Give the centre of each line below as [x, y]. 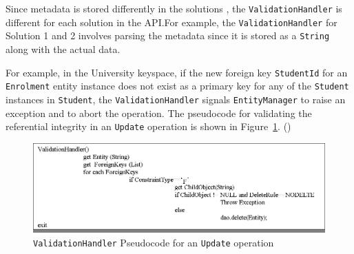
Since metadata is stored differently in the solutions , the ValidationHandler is [174, 8]
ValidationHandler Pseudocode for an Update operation [154, 242]
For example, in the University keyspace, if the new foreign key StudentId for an [177, 72]
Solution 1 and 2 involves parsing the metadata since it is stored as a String [168, 35]
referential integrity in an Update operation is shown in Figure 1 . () [148, 126]
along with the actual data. [63, 49]
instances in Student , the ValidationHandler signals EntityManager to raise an [176, 99]
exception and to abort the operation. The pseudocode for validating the [159, 113]
